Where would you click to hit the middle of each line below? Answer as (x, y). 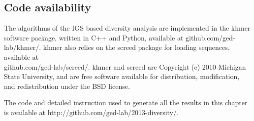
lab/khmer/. (23, 47)
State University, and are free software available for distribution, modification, (122, 76)
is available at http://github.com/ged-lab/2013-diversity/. (91, 112)
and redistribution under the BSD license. (67, 86)
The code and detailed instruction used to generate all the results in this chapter (126, 102)
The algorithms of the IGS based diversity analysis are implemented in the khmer (127, 28)
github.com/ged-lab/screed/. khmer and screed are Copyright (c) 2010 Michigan (125, 66)
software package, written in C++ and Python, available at (94, 37)
